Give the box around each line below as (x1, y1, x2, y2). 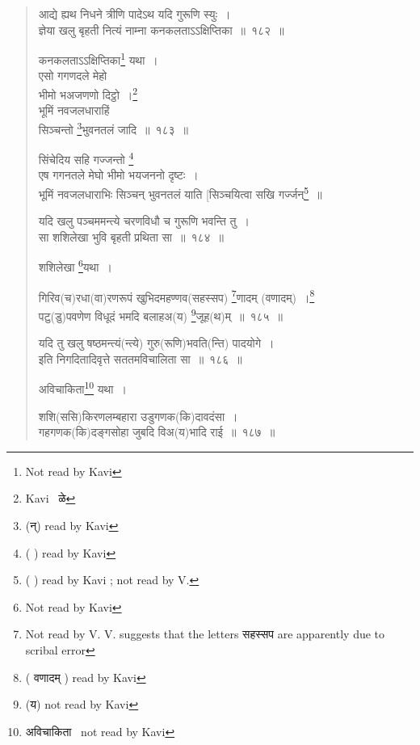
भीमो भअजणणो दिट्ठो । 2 (38, 84, 138, 103)
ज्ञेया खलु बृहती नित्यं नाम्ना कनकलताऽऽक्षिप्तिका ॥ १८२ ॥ (38, 21, 284, 38)
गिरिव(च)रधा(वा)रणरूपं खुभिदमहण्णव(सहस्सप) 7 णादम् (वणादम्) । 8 (38, 286, 315, 305)
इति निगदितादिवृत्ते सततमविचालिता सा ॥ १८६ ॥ (38, 350, 242, 367)
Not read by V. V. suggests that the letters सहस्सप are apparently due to (25, 625, 385, 642)
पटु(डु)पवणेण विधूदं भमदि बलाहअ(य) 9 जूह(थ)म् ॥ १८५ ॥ (38, 305, 283, 324)
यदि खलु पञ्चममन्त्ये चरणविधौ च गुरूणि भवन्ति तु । (38, 213, 250, 229)
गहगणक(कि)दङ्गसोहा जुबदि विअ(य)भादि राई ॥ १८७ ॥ (38, 423, 275, 440)
